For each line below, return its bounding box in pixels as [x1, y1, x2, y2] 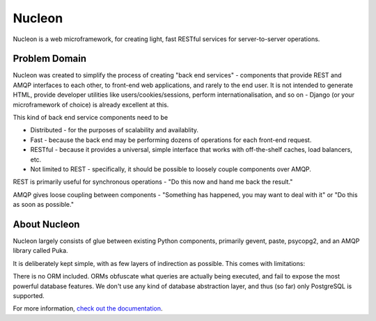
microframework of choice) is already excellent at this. [13, 100, 169, 109]
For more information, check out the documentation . [13, 304, 163, 313]
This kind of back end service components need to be [13, 113, 169, 122]
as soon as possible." [13, 201, 75, 209]
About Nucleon [13, 218, 80, 230]
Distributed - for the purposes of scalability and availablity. [30, 126, 198, 134]
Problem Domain [13, 53, 87, 65]
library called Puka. [13, 246, 69, 255]
